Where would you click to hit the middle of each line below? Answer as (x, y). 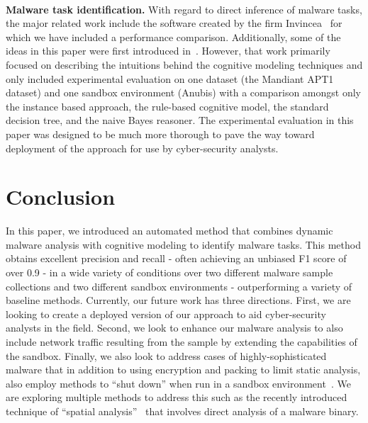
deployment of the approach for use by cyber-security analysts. (142, 148)
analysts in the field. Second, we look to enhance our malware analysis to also (174, 328)
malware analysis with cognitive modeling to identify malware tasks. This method (183, 244)
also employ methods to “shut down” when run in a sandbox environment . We (178, 383)
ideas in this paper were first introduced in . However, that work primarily (168, 51)
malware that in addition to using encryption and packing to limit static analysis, (183, 370)
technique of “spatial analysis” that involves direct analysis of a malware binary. (182, 411)
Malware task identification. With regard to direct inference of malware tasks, (184, 9)
